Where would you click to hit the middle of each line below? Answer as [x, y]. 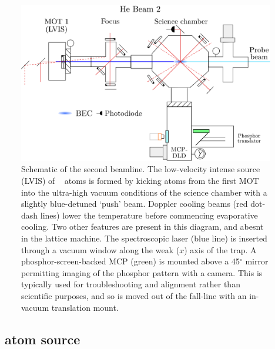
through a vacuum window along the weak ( [100, 249]
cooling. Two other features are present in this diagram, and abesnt [142, 226]
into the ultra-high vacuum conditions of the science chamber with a [144, 192]
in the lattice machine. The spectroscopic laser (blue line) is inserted [144, 238]
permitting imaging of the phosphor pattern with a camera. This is [142, 272]
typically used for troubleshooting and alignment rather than [131, 284]
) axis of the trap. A [220, 249]
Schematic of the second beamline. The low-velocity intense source [141, 169]
